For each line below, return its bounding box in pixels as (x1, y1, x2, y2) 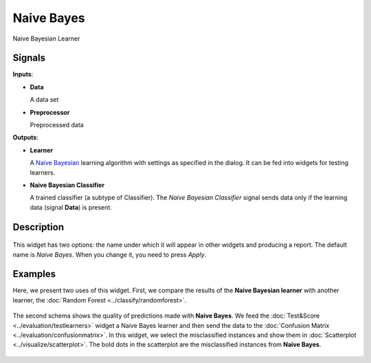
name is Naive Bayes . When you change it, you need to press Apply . (12, 250, 207, 258)
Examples (12, 268, 56, 280)
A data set (30, 96, 59, 104)
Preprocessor (30, 108, 70, 116)
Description (12, 221, 65, 233)
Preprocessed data (30, 121, 84, 129)
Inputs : (12, 70, 34, 78)
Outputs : (12, 133, 39, 142)
